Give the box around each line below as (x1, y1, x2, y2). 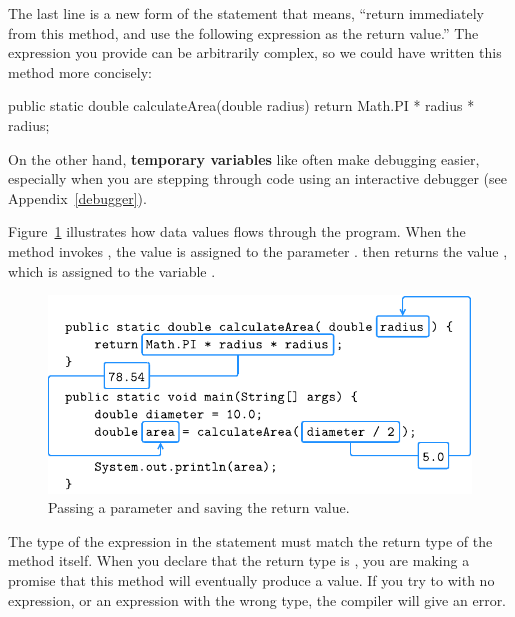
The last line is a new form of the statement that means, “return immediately (8, 3, 484, 23)
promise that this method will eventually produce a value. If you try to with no (8, 570, 495, 591)
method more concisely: (8, 61, 152, 82)
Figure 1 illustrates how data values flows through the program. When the (8, 221, 466, 242)
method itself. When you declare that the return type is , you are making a (8, 550, 470, 571)
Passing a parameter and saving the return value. (48, 497, 350, 518)
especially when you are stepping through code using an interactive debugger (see (8, 168, 508, 189)
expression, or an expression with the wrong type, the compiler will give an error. (8, 589, 507, 610)
